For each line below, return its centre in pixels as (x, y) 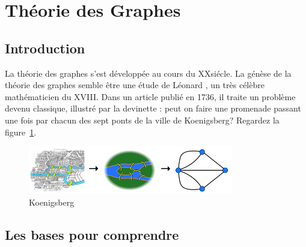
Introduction (45, 48)
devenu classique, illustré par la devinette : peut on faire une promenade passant (153, 108)
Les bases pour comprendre (92, 235)
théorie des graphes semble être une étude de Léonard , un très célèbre (135, 85)
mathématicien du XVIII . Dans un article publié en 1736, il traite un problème (150, 96)
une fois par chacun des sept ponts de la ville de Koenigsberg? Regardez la (142, 120)
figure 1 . (21, 132)
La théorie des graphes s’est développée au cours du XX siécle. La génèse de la (148, 73)
